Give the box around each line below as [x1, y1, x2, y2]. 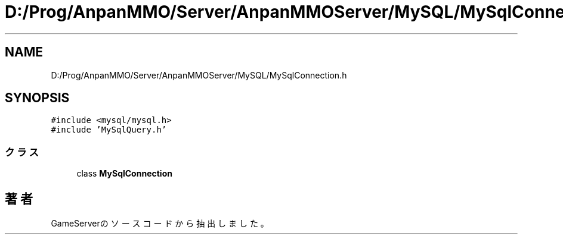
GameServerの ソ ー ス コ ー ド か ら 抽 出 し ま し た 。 [51, 218, 269, 229]
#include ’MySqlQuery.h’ [51, 125, 167, 135]
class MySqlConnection [76, 168, 172, 179]
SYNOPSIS [5, 90, 70, 106]
